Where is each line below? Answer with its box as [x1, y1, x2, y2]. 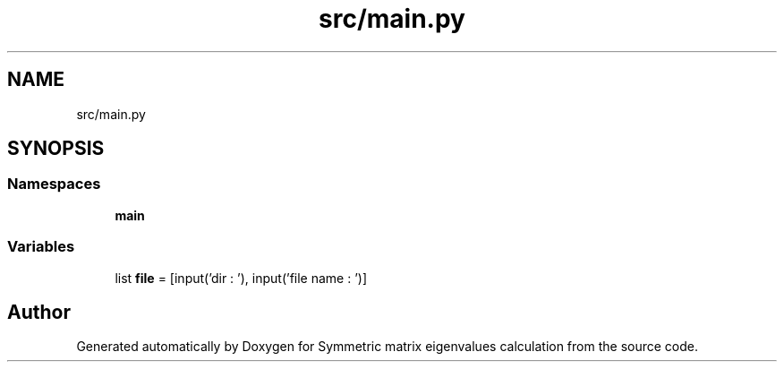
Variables [7, 237, 75, 256]
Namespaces [7, 175, 101, 193]
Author [7, 300, 71, 323]
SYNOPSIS [7, 137, 105, 160]
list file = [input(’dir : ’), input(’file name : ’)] [115, 270, 368, 286]
